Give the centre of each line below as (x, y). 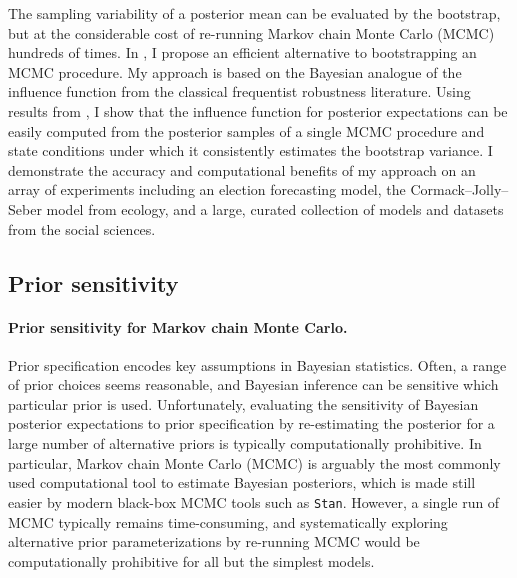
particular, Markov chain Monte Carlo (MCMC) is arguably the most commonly (254, 462)
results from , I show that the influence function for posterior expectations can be (258, 110)
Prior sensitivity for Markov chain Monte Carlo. (178, 326)
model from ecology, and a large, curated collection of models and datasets (275, 208)
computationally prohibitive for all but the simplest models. (191, 560)
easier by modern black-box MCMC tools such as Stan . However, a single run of (254, 501)
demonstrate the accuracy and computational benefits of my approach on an (242, 169)
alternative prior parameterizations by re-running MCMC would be (214, 541)
